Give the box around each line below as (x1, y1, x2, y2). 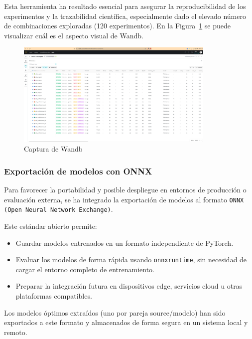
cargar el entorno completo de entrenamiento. (15, 264, 154, 274)
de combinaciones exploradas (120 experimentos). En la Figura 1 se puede (4, 20, 231, 31)
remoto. (4, 327, 27, 337)
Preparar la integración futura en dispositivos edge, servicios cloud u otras (15, 281, 243, 291)
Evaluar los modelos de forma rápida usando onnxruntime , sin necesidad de (15, 254, 247, 265)
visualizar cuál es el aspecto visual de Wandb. (4, 30, 143, 40)
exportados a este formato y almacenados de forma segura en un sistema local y (4, 317, 248, 328)
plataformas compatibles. (15, 291, 92, 301)
